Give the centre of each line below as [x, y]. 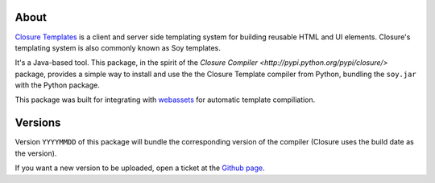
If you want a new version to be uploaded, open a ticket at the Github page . [140, 168]
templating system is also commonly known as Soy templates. [118, 47]
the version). [36, 153]
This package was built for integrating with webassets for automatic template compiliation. [165, 100]
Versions [38, 123]
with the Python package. [57, 85]
